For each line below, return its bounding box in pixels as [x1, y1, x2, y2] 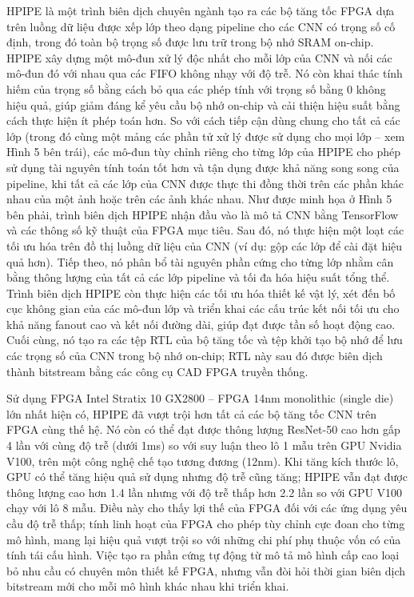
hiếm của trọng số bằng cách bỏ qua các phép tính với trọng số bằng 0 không [6, 80, 386, 97]
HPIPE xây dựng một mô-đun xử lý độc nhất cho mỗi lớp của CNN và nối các [6, 49, 392, 66]
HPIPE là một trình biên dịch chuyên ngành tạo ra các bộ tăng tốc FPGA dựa [6, 2, 395, 18]
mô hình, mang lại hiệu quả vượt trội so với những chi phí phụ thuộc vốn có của [6, 531, 401, 547]
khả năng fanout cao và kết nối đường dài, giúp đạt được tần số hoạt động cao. [6, 315, 396, 332]
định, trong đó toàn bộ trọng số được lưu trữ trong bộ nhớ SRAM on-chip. [6, 34, 374, 50]
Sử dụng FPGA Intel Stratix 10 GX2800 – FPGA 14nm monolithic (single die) [6, 390, 394, 407]
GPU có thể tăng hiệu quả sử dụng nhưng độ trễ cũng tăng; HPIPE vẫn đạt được [6, 468, 408, 485]
